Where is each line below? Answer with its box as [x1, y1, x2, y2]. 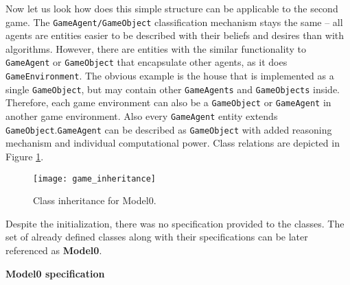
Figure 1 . [5, 149, 44, 163]
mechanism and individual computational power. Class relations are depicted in [5, 136, 340, 150]
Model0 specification [5, 266, 105, 280]
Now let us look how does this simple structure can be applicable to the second [5, 1, 338, 15]
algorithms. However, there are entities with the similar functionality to [5, 41, 306, 55]
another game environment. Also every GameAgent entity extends [5, 109, 278, 123]
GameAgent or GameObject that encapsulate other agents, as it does [5, 55, 288, 69]
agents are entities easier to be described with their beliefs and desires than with [5, 28, 345, 42]
